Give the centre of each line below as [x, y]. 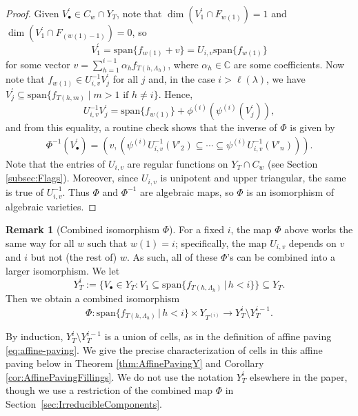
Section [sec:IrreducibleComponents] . [84, 404]
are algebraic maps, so [187, 191]
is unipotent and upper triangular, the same [253, 178]
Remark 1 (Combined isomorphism [83, 229]
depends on [312, 242]
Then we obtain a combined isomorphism [93, 298]
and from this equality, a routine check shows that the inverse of [141, 127]
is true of [24, 191]
